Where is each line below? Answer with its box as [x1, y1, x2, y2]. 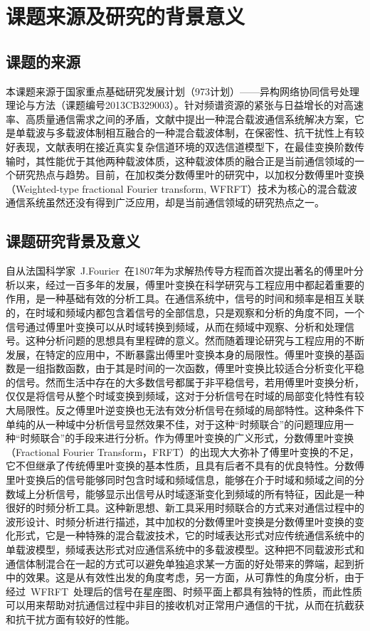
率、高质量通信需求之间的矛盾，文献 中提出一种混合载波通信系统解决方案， [6, 111, 354, 126]
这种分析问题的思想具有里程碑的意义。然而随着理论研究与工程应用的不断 [25, 333, 364, 348]
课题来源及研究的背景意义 [6, 1, 245, 31]
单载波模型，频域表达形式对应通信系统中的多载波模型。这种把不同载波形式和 [6, 542, 364, 556]
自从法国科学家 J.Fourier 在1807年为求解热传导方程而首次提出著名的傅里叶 [6, 263, 354, 278]
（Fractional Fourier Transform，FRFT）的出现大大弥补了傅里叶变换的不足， [6, 444, 359, 459]
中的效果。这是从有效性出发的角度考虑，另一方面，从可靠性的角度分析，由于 [6, 570, 364, 585]
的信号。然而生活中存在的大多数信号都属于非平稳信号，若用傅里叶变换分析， [6, 374, 364, 389]
